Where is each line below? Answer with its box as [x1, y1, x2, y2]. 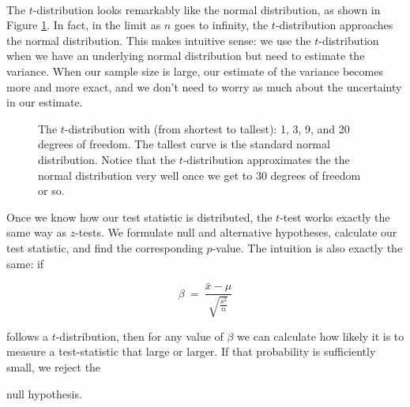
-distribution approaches [275, 17, 393, 33]
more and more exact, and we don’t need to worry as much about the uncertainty [6, 78, 402, 95]
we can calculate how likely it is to [237, 327, 404, 344]
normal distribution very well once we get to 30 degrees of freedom [38, 166, 361, 183]
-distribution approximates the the [182, 151, 350, 167]
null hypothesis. [6, 385, 82, 401]
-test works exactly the [280, 208, 390, 225]
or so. [38, 182, 65, 199]
